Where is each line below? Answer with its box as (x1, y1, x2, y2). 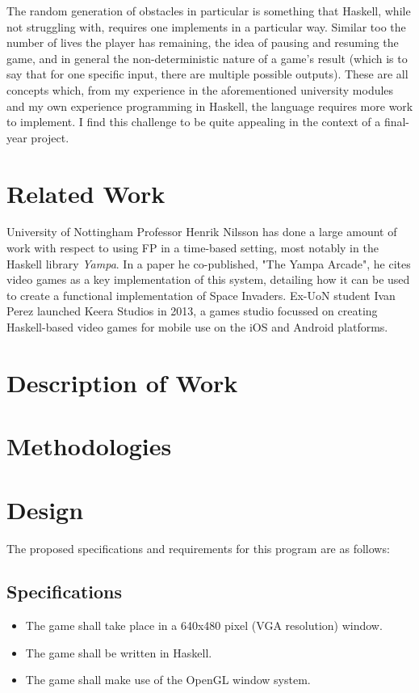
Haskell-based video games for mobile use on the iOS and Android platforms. (6, 319, 388, 336)
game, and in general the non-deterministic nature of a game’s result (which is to (6, 49, 408, 66)
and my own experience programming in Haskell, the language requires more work (6, 97, 413, 114)
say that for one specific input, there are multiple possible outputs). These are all (6, 65, 409, 82)
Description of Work (6, 366, 238, 399)
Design (6, 492, 84, 526)
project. (31, 129, 69, 146)
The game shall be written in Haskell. (25, 644, 212, 661)
